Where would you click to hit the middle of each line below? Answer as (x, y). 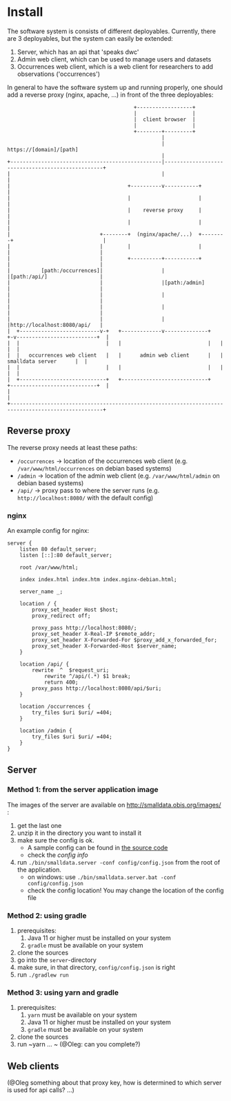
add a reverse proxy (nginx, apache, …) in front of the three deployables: (110, 95)
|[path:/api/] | (55, 276)
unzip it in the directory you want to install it (79, 833)
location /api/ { (44, 664)
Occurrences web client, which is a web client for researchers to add (115, 66)
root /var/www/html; (49, 567)
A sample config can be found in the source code (98, 847)
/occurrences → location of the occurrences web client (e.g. (102, 461)
